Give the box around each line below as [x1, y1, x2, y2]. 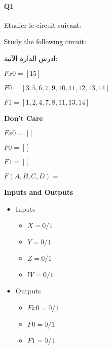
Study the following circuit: [4, 36, 86, 47]
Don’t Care [4, 113, 43, 123]
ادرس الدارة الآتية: [4, 53, 58, 63]
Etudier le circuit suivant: [4, 19, 81, 30]
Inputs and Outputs [4, 187, 73, 197]
